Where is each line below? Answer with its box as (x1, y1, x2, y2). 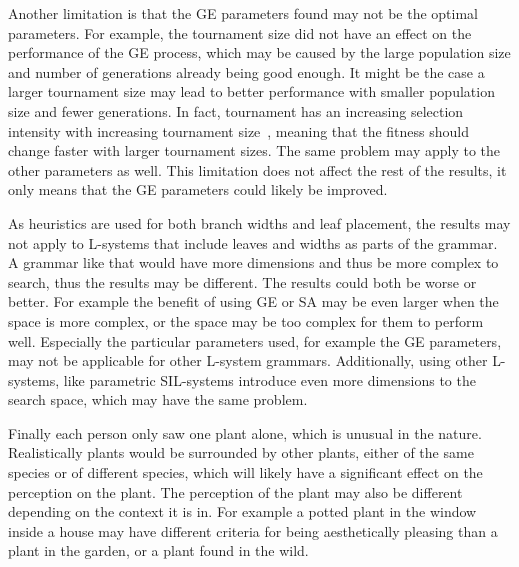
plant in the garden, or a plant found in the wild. (8, 540, 309, 561)
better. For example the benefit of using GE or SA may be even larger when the (8, 291, 499, 312)
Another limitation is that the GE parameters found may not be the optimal (8, 3, 478, 23)
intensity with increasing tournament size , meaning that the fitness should (8, 120, 469, 141)
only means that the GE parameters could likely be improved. (8, 179, 388, 200)
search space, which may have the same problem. (8, 389, 308, 410)
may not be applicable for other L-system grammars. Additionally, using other (8, 350, 488, 371)
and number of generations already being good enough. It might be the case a (8, 61, 485, 82)
